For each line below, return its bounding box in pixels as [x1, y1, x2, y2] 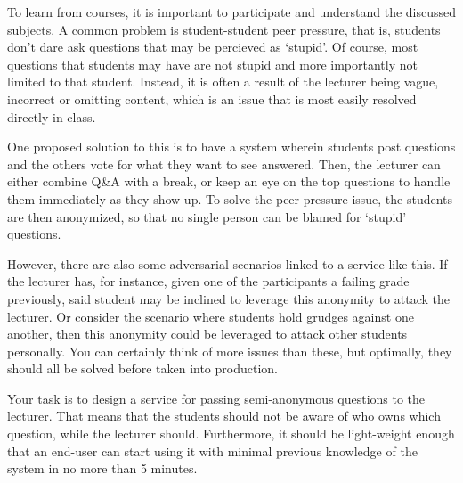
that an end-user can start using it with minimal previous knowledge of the [7, 441, 418, 460]
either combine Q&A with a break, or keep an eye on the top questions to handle [7, 172, 451, 191]
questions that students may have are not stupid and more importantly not [7, 54, 418, 73]
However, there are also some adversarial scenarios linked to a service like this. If [7, 254, 448, 273]
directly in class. [7, 107, 96, 126]
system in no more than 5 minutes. [7, 459, 198, 478]
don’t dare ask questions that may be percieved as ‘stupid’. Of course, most [7, 37, 418, 56]
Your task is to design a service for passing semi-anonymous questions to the [7, 389, 426, 407]
